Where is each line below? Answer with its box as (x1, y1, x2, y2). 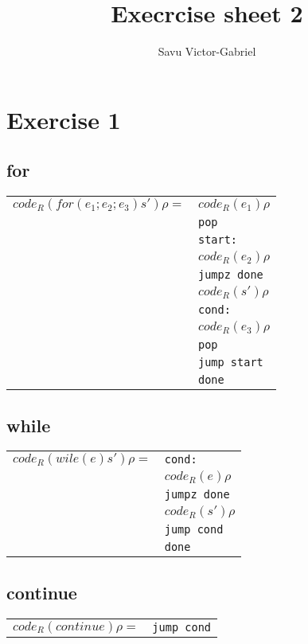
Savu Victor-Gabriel (158, 43, 256, 60)
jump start (197, 356, 263, 369)
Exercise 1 (6, 103, 121, 135)
